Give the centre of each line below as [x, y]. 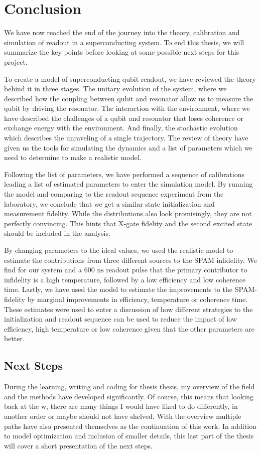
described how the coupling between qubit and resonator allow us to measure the [129, 98]
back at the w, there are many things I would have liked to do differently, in [121, 406]
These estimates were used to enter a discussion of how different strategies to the [128, 309]
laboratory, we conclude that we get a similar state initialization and [109, 203]
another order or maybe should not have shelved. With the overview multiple [123, 416]
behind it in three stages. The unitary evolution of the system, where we [115, 89]
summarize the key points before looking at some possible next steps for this [122, 52]
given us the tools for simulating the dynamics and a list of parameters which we [128, 147]
